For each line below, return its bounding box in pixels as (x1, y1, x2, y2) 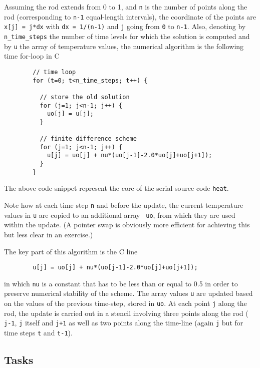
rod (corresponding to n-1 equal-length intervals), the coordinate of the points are (4, 11, 256, 22)
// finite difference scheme (40, 135, 137, 143)
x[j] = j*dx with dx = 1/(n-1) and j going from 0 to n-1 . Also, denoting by (4, 21, 246, 32)
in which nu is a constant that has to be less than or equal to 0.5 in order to (4, 278, 238, 288)
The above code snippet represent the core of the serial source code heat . (4, 183, 229, 193)
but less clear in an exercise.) (4, 229, 93, 239)
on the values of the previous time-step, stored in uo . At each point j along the (4, 298, 247, 308)
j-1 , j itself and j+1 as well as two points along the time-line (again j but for (4, 317, 243, 328)
